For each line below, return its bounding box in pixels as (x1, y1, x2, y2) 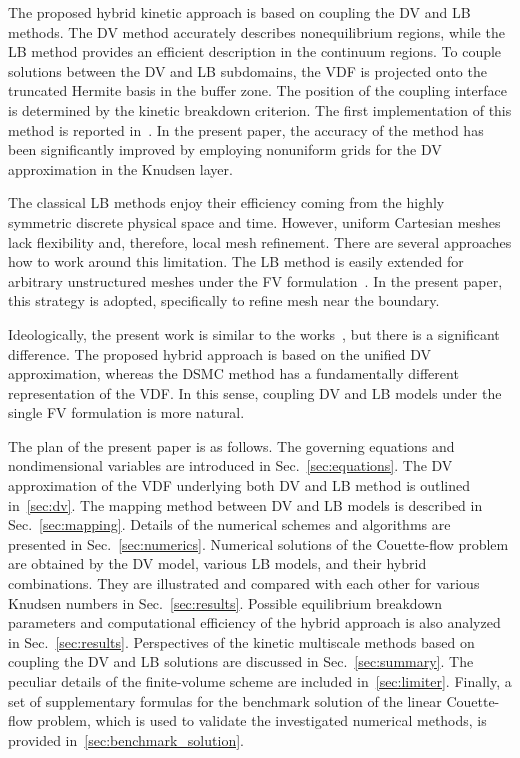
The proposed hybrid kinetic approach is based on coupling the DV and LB (8, 2, 471, 22)
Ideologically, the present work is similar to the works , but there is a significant (8, 323, 500, 344)
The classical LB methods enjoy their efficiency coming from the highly (8, 192, 445, 213)
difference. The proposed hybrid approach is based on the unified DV (8, 343, 431, 364)
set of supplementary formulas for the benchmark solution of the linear (8, 690, 442, 711)
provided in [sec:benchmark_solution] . (8, 729, 244, 750)
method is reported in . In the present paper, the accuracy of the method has (8, 119, 484, 140)
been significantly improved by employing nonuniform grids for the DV (8, 139, 442, 160)
